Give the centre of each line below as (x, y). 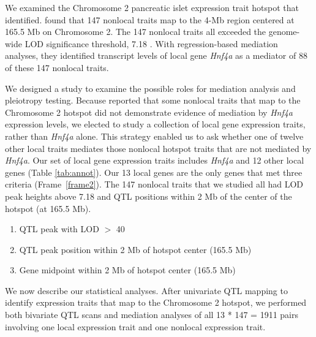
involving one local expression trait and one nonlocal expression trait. (135, 326)
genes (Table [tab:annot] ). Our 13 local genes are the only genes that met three (154, 172)
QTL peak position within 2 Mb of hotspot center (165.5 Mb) (135, 249)
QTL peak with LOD (59, 229)
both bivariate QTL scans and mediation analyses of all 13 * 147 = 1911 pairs (152, 315)
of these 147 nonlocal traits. (57, 67)
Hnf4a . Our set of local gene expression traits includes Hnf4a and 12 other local (155, 160)
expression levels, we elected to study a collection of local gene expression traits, (155, 124)
